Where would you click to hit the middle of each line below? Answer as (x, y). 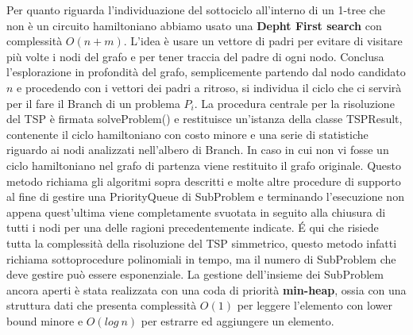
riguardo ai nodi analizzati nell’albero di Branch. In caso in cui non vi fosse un (198, 150)
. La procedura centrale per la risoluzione (294, 103)
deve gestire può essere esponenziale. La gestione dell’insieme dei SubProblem (195, 274)
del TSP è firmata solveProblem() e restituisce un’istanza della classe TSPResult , (205, 119)
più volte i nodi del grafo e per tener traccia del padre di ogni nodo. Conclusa (195, 56)
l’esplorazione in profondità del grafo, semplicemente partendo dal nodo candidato (206, 72)
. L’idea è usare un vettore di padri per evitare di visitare (263, 41)
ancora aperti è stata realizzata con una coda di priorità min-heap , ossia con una (206, 289)
